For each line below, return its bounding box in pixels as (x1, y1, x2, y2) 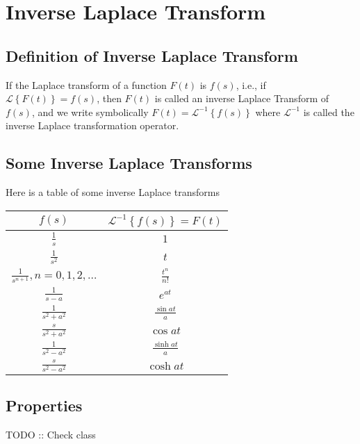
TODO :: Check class (6, 427, 96, 441)
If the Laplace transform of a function (6, 77, 167, 92)
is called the (303, 104, 354, 119)
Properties (6, 395, 83, 416)
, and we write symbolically (31, 104, 149, 119)
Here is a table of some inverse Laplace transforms (6, 185, 220, 199)
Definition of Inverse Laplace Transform (6, 44, 298, 66)
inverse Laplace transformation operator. (6, 118, 179, 133)
